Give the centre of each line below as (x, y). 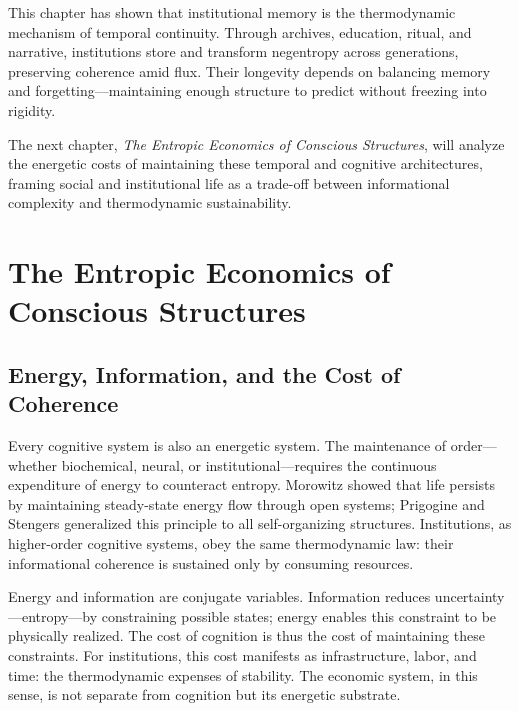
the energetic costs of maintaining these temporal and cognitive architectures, (245, 163)
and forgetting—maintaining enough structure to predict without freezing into (247, 90)
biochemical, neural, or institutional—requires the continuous (249, 464)
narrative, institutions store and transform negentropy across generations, (233, 51)
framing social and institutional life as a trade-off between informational (229, 182)
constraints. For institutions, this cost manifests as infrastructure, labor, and (242, 655)
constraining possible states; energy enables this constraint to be (299, 615)
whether (33, 464)
